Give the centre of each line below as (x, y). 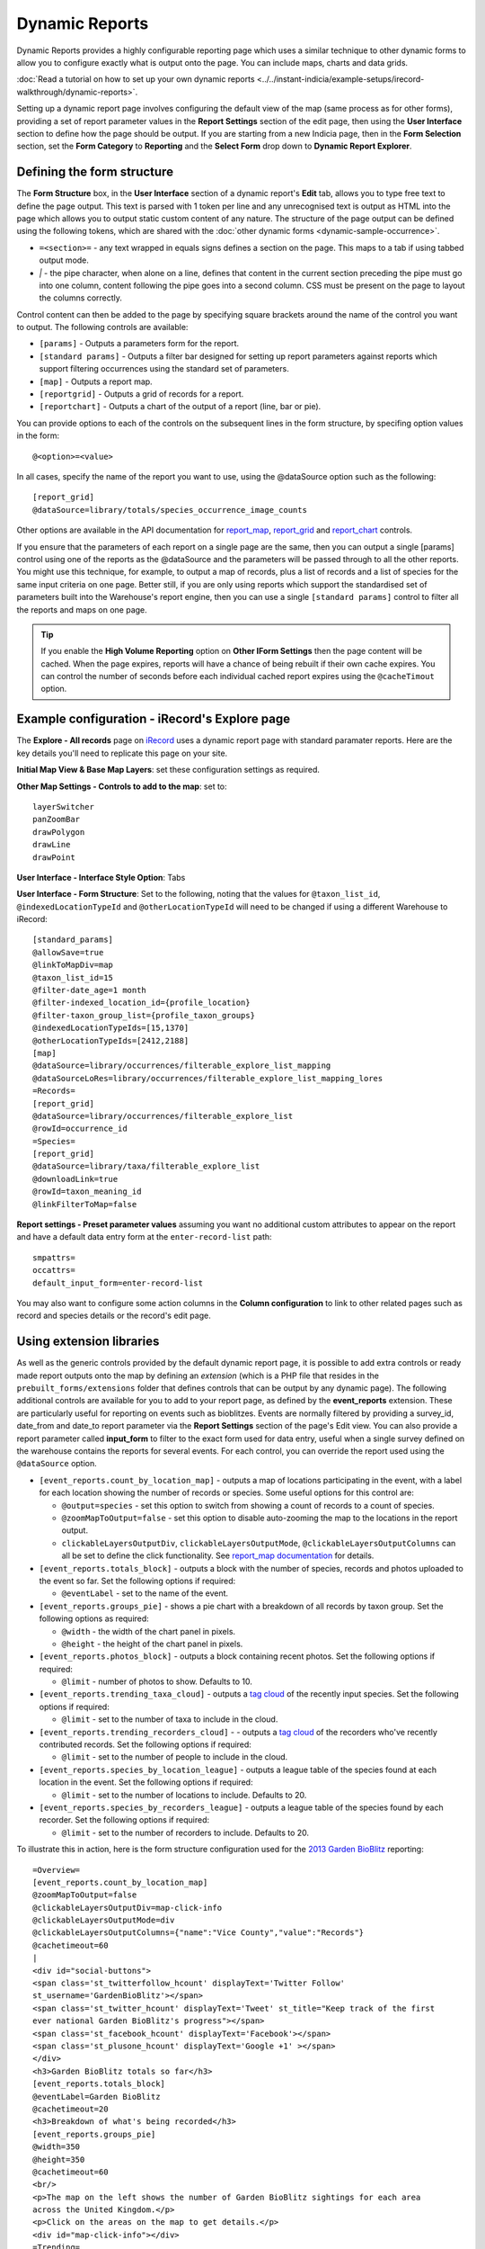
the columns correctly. (81, 298)
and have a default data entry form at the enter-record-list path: (145, 1237)
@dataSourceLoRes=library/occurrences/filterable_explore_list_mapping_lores (208, 1078)
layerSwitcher (63, 806)
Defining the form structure (95, 172)
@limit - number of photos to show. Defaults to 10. (157, 1681)
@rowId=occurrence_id (80, 1129)
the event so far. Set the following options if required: (137, 1581)
